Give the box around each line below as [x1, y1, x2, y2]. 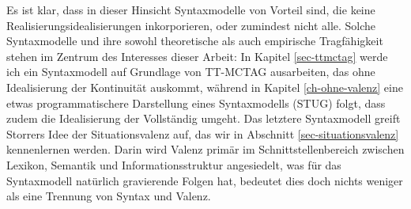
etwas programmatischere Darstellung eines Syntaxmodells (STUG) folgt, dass [6, 94, 386, 111]
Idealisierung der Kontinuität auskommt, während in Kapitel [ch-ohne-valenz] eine [6, 78, 403, 95]
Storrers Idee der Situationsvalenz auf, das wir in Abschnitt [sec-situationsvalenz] [6, 125, 399, 142]
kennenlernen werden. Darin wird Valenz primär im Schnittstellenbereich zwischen [6, 141, 405, 158]
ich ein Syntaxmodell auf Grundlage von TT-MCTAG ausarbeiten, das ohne [6, 63, 375, 80]
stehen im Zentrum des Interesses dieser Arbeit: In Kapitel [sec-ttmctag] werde [6, 47, 388, 64]
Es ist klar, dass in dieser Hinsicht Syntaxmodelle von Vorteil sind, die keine [6, 2, 375, 17]
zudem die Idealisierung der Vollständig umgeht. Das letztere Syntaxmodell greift [6, 110, 401, 127]
